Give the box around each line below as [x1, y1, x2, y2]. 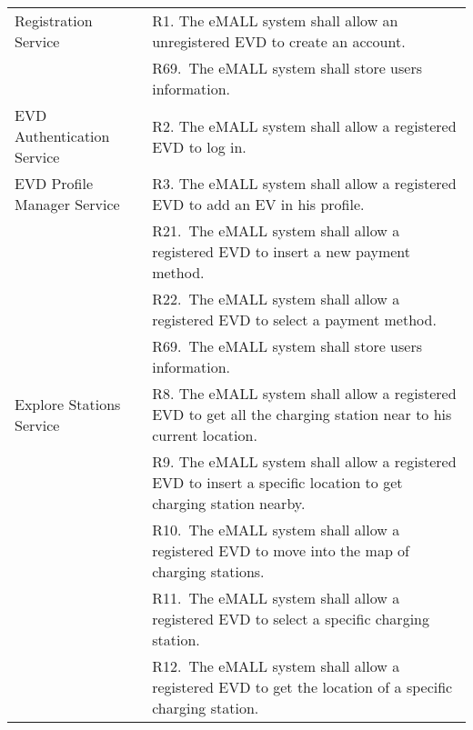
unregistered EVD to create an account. [152, 31, 406, 52]
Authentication [15, 125, 110, 146]
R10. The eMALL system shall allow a [152, 519, 400, 540]
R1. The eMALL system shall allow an [152, 10, 398, 31]
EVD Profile [15, 173, 94, 194]
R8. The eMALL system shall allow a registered [152, 383, 457, 404]
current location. [152, 425, 257, 445]
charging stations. [152, 561, 265, 582]
